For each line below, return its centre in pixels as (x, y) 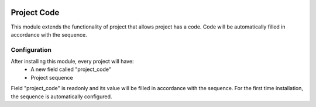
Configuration (31, 49)
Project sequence (52, 77)
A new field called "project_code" (71, 69)
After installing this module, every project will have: (72, 62)
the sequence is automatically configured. (61, 97)
